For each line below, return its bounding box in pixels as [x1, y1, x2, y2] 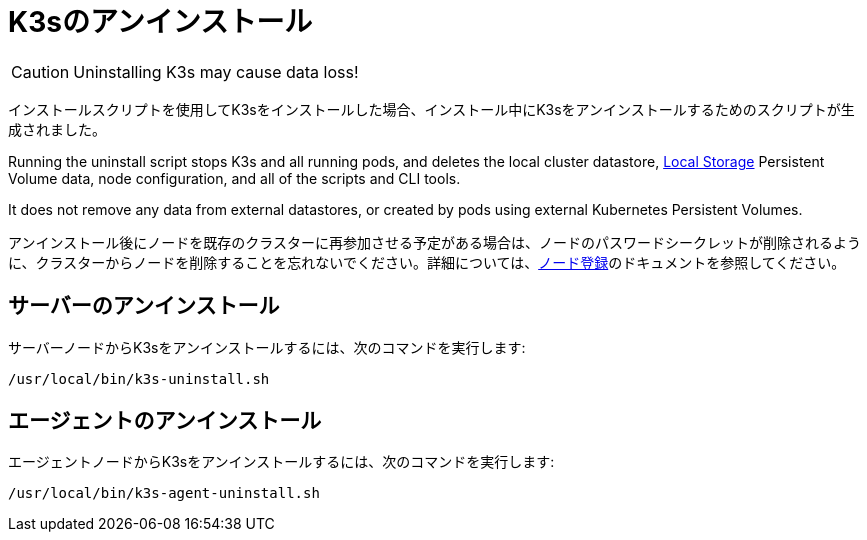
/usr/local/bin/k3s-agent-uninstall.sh [8, 485, 320, 502]
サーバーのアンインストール [8, 293, 280, 319]
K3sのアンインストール [8, 5, 313, 39]
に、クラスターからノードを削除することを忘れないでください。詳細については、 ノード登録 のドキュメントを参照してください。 [8, 253, 846, 271]
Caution [11, 61, 70, 82]
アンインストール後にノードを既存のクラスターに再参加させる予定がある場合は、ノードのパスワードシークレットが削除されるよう [8, 233, 861, 251]
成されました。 [8, 120, 106, 138]
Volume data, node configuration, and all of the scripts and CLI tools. [8, 169, 461, 187]
